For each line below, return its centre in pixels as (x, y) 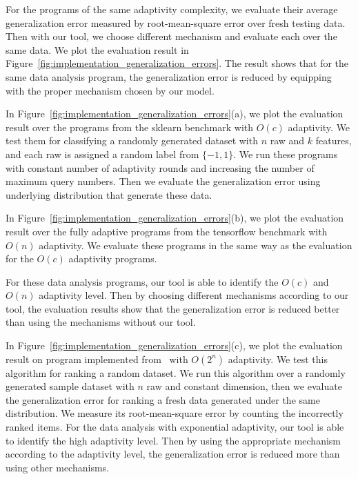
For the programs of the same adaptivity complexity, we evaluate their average (172, 9)
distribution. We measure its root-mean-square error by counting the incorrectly (175, 413)
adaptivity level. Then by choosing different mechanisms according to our (194, 295)
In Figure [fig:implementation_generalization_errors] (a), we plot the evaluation (175, 114)
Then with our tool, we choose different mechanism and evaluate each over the (171, 36)
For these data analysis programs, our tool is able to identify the (142, 281)
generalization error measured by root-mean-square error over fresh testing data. (176, 22)
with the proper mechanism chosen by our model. (110, 90)
